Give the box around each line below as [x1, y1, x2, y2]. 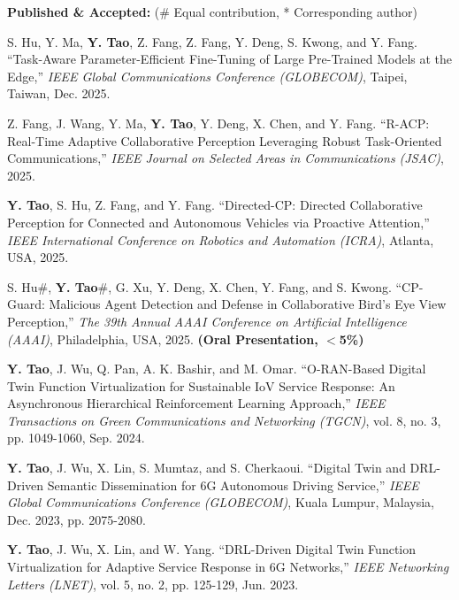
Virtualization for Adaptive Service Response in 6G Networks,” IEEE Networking [7, 558, 449, 576]
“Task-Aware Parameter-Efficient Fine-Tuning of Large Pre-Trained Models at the [7, 50, 453, 68]
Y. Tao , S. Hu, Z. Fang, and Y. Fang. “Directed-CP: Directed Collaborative [7, 196, 423, 214]
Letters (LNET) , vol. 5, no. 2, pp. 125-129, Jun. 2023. [7, 574, 299, 593]
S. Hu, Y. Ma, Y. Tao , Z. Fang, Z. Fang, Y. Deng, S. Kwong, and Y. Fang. [7, 32, 417, 50]
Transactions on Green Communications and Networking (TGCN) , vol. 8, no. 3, [7, 411, 441, 429]
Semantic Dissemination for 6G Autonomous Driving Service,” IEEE [47, 475, 419, 494]
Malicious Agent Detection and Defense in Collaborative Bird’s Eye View [49, 295, 447, 313]
